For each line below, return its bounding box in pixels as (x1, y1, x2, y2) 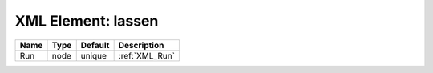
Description (118, 39, 164, 51)
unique (80, 50, 107, 61)
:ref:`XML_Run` (118, 50, 176, 61)
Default (80, 39, 110, 51)
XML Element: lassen (14, 12, 159, 30)
